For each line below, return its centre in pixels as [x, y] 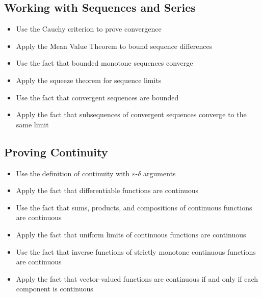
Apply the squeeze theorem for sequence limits [89, 80]
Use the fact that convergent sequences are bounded [97, 97]
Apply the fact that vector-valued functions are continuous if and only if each [137, 278]
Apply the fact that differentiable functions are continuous [107, 190]
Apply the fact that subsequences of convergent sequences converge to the [131, 114]
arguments [160, 173]
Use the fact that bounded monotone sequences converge [104, 63]
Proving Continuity [56, 152]
